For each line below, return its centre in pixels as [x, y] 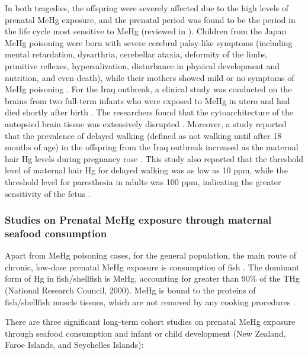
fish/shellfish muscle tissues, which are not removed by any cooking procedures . [150, 301]
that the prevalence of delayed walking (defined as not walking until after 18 [143, 135]
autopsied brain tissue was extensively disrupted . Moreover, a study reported [146, 123]
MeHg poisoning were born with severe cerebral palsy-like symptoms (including [149, 42]
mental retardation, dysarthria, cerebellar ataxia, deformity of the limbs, [137, 54]
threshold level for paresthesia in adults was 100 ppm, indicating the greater [143, 181]
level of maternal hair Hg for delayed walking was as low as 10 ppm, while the [146, 170]
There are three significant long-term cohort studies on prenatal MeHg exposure [150, 322]
